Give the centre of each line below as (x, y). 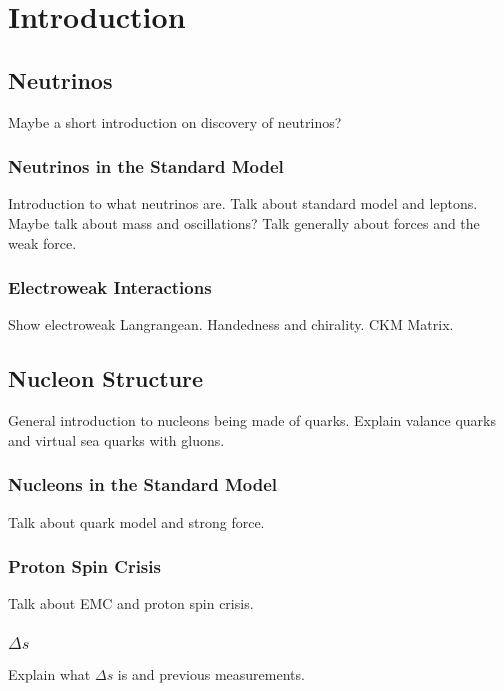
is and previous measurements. (211, 674)
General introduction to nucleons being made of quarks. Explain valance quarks (252, 420)
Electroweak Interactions (110, 287)
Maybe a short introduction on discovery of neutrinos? (175, 121)
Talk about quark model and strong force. (136, 521)
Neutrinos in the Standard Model (146, 166)
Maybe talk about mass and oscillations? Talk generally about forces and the (244, 222)
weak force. (42, 242)
